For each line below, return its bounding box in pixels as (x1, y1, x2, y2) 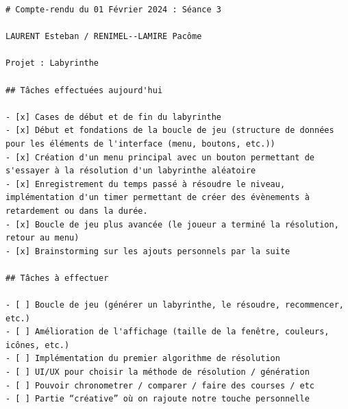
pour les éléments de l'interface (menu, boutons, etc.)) (5, 138, 275, 149)
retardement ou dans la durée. (5, 206, 148, 216)
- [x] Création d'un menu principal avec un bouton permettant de (5, 152, 315, 162)
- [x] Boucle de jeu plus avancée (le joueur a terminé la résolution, (5, 219, 339, 230)
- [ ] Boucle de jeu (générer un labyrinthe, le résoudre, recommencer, (5, 300, 344, 310)
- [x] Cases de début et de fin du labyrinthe (5, 112, 221, 122)
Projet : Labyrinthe (5, 58, 99, 69)
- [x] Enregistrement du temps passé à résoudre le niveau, (5, 179, 286, 189)
